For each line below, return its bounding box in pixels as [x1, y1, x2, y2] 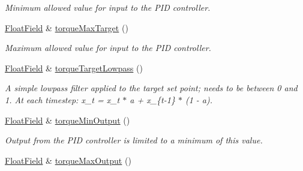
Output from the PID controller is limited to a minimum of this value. [5, 134, 263, 146]
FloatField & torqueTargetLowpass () [5, 61, 143, 74]
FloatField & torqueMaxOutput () [5, 154, 131, 166]
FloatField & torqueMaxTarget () [5, 21, 128, 34]
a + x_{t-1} [130, 93, 175, 106]
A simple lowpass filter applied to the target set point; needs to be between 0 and [5, 82, 298, 94]
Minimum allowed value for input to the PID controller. [5, 1, 211, 13]
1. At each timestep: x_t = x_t [5, 93, 120, 106]
